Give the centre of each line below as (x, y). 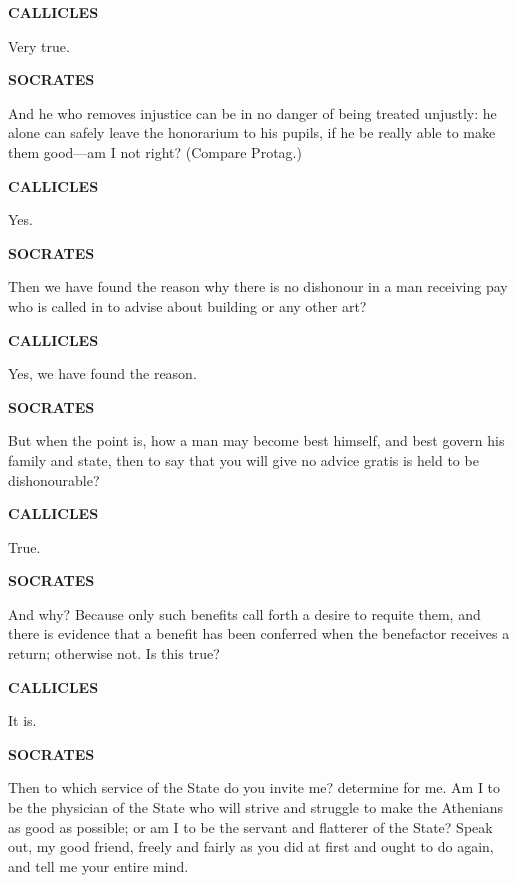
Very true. (39, 45)
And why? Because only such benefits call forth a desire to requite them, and (244, 613)
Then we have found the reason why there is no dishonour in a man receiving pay (258, 286)
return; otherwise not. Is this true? (114, 653)
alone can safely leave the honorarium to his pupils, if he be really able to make (252, 132)
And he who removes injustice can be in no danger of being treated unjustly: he (252, 112)
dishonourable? (54, 479)
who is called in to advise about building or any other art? (187, 305)
